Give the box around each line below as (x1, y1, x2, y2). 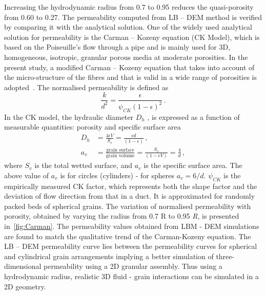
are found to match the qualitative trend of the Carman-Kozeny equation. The (4, 230, 251, 241)
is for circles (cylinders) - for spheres (60, 170, 175, 180)
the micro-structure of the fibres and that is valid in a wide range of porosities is (4, 72, 257, 82)
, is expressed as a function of (147, 111, 240, 122)
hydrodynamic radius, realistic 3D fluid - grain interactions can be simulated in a (4, 270, 259, 281)
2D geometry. (4, 281, 46, 291)
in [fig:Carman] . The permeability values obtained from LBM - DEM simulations (4, 221, 259, 231)
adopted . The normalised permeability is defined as (4, 81, 169, 92)
